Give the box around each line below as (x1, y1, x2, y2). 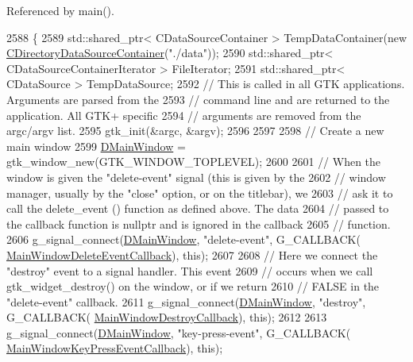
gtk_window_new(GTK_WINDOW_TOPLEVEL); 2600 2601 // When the (6, 153, 381, 170)
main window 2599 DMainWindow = (6, 137, 186, 154)
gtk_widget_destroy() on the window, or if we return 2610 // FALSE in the (6, 278, 380, 295)
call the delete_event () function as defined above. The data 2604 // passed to (6, 200, 389, 217)
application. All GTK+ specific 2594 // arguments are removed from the (6, 106, 361, 123)
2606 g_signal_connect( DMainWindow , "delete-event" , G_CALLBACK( (6, 231, 361, 248)
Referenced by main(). (6, 2, 114, 18)
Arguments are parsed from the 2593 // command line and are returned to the (6, 90, 390, 107)
